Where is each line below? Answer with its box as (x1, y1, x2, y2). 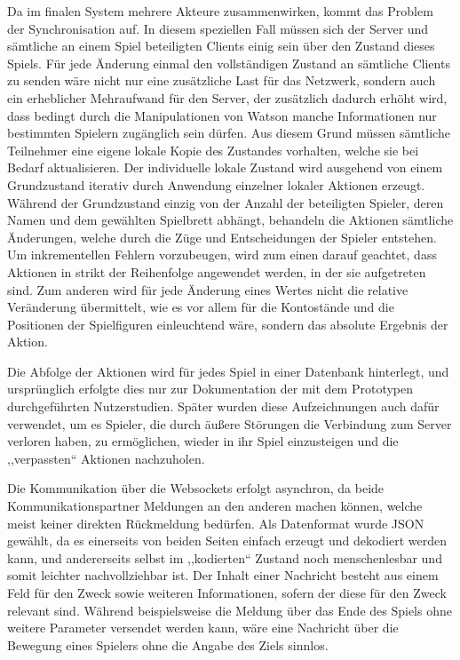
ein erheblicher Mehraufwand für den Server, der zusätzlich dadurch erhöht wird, (7, 88, 448, 107)
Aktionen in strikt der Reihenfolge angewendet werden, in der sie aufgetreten (7, 262, 426, 281)
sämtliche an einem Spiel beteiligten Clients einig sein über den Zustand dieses (7, 36, 435, 55)
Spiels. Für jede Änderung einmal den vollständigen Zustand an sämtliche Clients (7, 53, 450, 72)
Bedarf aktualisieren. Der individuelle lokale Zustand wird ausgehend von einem (7, 158, 443, 177)
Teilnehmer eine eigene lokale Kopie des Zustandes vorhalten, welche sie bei (7, 140, 419, 159)
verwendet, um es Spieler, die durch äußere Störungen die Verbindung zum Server (7, 414, 452, 433)
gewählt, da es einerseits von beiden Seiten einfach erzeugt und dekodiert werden (7, 531, 448, 550)
